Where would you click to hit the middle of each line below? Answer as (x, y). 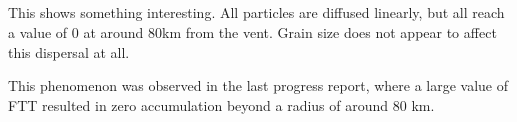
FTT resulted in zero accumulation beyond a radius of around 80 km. (221, 104)
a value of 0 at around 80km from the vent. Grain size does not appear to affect (252, 31)
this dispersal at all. (69, 51)
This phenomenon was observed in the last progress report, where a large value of (258, 85)
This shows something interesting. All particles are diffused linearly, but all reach (256, 12)
